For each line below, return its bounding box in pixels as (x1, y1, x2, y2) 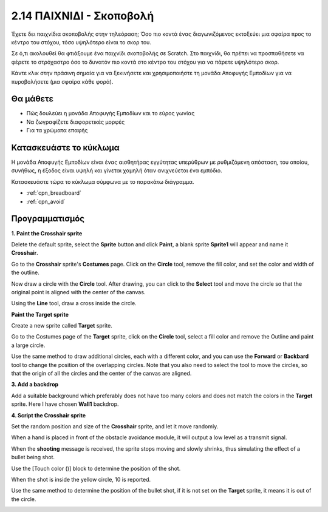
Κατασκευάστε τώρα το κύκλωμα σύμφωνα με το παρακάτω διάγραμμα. (11, 178, 194, 185)
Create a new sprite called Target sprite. (11, 322, 112, 329)
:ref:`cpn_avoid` (26, 198, 66, 205)
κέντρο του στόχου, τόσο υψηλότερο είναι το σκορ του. (11, 38, 152, 45)
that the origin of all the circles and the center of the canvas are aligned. (11, 370, 192, 377)
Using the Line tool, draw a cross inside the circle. (11, 300, 137, 307)
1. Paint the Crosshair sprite (11, 229, 83, 237)
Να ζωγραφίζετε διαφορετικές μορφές (26, 118, 125, 126)
